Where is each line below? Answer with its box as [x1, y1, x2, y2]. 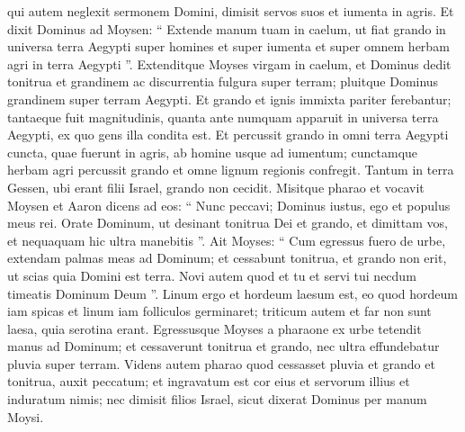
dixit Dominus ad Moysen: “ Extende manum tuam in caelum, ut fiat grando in [7, 19, 446, 38]
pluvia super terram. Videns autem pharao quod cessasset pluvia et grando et [7, 354, 435, 373]
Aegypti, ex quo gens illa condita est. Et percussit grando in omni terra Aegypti [7, 125, 449, 144]
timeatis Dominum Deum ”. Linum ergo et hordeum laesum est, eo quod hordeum [7, 283, 459, 302]
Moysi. [7, 407, 44, 426]
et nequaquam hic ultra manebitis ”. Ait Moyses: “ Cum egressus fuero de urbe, [7, 230, 446, 249]
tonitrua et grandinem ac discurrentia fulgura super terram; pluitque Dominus [7, 72, 439, 91]
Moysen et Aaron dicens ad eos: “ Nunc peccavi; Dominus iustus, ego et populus [7, 195, 451, 214]
